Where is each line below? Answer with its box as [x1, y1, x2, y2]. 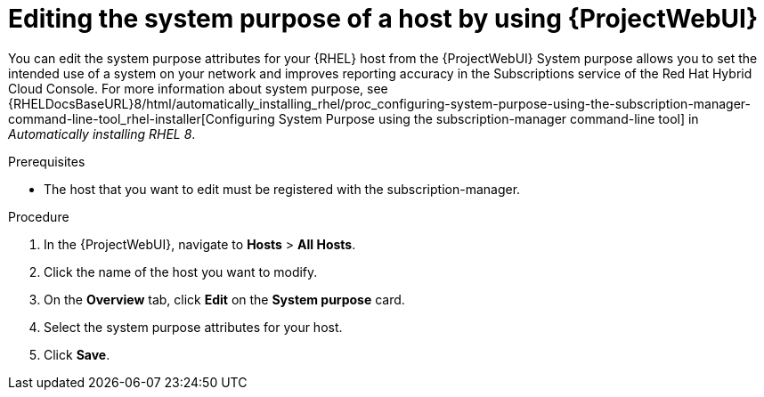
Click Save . [44, 346, 110, 362]
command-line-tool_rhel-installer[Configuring [8, 110, 275, 126]
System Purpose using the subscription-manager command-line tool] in [278, 110, 699, 126]
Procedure [8, 208, 69, 224]
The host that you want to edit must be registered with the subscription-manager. [44, 181, 521, 197]
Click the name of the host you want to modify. [44, 263, 318, 280]
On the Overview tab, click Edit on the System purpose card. [44, 291, 405, 307]
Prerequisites [8, 153, 85, 169]
